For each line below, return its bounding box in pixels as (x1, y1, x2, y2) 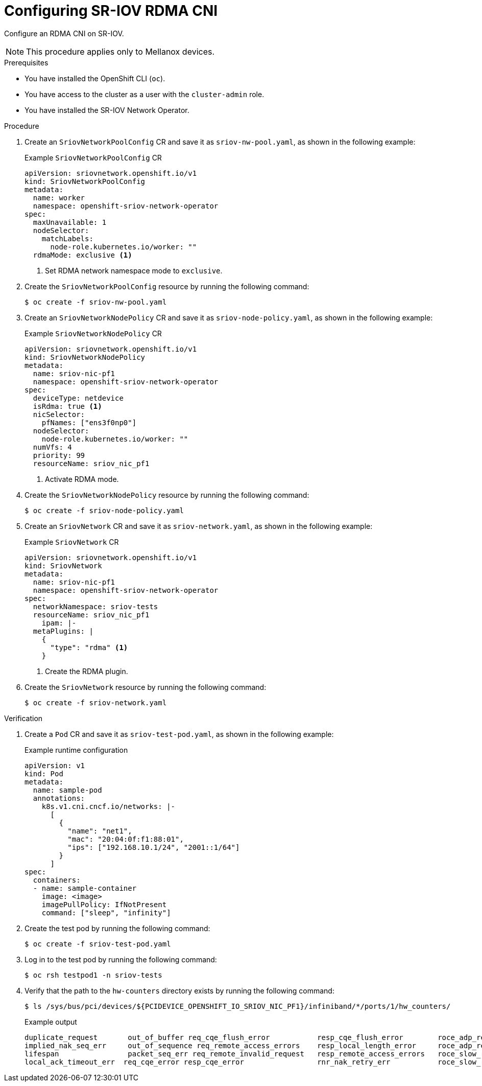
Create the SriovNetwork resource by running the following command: (25, 682, 267, 691)
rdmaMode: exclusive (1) (33, 250, 132, 259)
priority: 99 (33, 451, 85, 459)
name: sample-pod (33, 785, 102, 794)
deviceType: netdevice (33, 394, 124, 402)
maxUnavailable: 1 (33, 218, 107, 226)
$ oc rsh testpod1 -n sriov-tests (25, 971, 162, 979)
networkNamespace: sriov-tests (33, 602, 158, 611)
